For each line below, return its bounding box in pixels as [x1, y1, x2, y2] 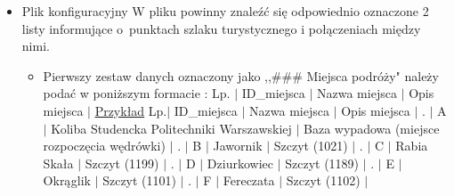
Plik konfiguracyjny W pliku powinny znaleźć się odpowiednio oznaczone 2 [21, 2, 429, 20]
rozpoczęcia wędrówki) [43, 136, 166, 155]
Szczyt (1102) [286, 171, 361, 190]
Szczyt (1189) [285, 153, 360, 172]
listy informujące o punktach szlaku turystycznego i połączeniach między [21, 19, 421, 37]
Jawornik [213, 136, 263, 155]
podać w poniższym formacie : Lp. [43, 84, 231, 102]
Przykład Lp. [94, 101, 167, 119]
